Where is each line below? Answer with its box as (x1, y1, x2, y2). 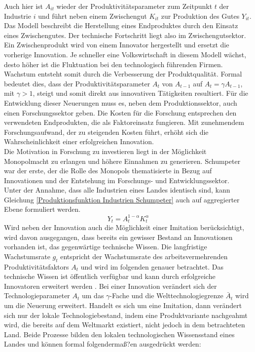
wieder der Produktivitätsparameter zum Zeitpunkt (56, 1, 213, 11)
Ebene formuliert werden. (4, 204, 81, 214)
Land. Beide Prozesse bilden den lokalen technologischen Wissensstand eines (4, 329, 235, 339)
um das (82, 290, 104, 301)
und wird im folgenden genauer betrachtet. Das (80, 261, 224, 272)
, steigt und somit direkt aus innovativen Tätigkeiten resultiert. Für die (33, 88, 249, 98)
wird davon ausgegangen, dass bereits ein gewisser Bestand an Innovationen (4, 232, 233, 242)
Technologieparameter (4, 290, 70, 301)
